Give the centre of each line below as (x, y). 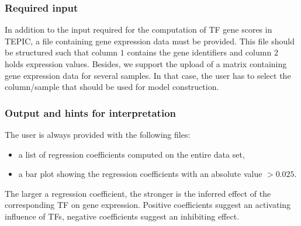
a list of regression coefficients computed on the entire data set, (132, 154)
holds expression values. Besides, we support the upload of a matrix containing (146, 64)
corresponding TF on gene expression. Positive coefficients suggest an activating (148, 205)
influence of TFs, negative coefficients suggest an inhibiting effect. (122, 216)
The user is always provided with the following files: (98, 134)
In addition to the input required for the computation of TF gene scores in (139, 29)
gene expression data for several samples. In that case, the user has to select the (148, 75)
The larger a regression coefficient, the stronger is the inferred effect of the (138, 193)
